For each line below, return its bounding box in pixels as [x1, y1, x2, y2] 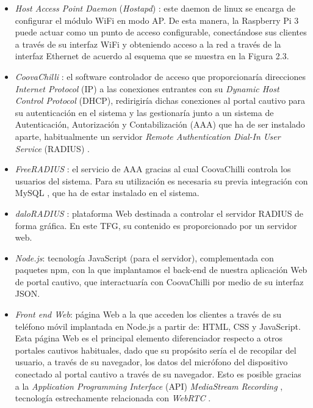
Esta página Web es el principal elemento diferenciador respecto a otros [15, 332, 282, 344]
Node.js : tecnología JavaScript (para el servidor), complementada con [15, 251, 274, 264]
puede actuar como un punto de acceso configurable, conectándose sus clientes [15, 26, 307, 38]
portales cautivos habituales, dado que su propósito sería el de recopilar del [15, 343, 297, 356]
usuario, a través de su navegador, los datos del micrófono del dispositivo [15, 355, 288, 368]
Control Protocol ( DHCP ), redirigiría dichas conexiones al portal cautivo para [15, 94, 306, 107]
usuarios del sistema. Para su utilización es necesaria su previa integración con [15, 174, 308, 187]
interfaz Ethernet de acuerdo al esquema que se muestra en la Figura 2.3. [15, 49, 289, 62]
